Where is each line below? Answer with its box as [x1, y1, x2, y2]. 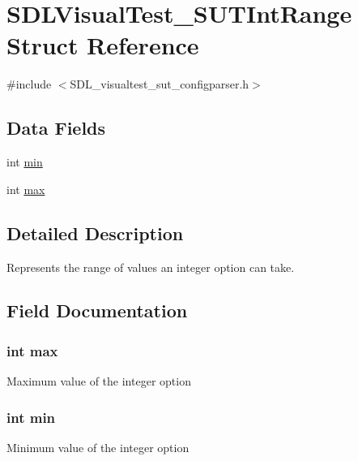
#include [6, 75, 52, 93]
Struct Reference [6, 28, 199, 62]
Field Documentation [6, 298, 188, 323]
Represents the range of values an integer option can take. [6, 258, 295, 275]
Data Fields [6, 115, 106, 140]
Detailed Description [6, 220, 184, 245]
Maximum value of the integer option [6, 373, 191, 390]
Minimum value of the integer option [6, 438, 190, 455]
